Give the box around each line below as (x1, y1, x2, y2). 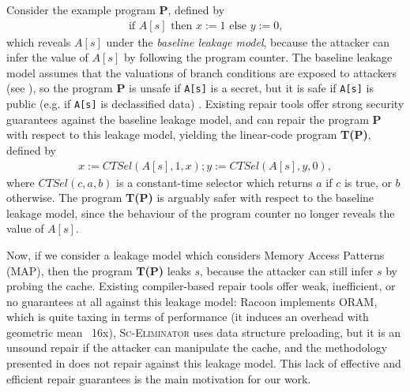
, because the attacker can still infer (200, 262, 374, 278)
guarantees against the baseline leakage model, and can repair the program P (6, 110, 382, 127)
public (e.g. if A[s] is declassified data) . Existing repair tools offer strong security (6, 95, 404, 112)
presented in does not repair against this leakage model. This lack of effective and (6, 355, 401, 371)
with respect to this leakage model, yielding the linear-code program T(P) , (6, 126, 371, 143)
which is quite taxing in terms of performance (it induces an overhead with (6, 308, 369, 325)
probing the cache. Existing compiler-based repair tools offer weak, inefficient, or (6, 278, 396, 294)
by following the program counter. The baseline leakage (123, 49, 393, 65)
